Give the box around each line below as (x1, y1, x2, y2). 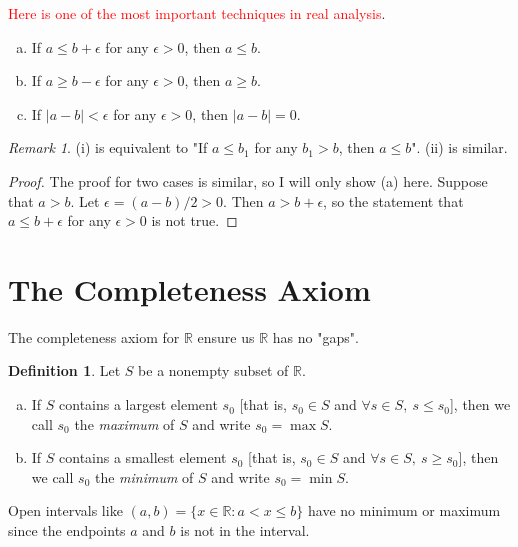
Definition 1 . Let (8, 360, 121, 381)
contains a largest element (59, 394, 218, 415)
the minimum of (94, 466, 194, 487)
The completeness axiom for (8, 326, 180, 347)
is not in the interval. (180, 520, 310, 541)
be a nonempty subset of (138, 360, 289, 381)
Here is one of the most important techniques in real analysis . (8, 3, 386, 23)
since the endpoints (8, 520, 126, 541)
